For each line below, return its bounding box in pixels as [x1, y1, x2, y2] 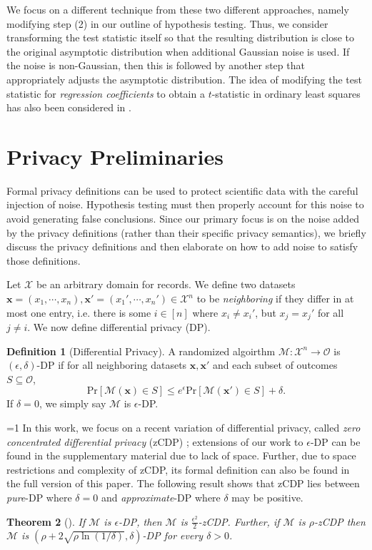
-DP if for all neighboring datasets [36, 357, 187, 372]
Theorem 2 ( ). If [6, 514, 86, 529]
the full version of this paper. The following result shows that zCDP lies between [6, 476, 360, 491]
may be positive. [231, 490, 303, 505]
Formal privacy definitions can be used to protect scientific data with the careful [6, 183, 358, 198]
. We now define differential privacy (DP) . [27, 320, 211, 335]
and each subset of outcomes [213, 357, 338, 372]
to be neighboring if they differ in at [196, 291, 354, 306]
